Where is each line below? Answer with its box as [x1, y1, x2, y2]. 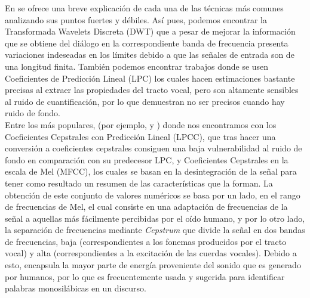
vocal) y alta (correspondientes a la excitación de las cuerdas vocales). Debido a [5, 247, 297, 259]
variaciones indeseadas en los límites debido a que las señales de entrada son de [5, 48, 294, 61]
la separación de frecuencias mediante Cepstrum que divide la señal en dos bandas [5, 223, 305, 236]
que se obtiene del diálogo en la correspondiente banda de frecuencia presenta [5, 36, 288, 49]
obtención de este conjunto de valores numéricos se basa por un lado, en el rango [5, 188, 300, 201]
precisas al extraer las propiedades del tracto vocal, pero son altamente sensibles [5, 83, 299, 96]
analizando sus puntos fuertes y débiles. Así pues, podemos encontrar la [5, 13, 268, 26]
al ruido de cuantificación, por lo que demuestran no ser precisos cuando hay [5, 95, 285, 107]
